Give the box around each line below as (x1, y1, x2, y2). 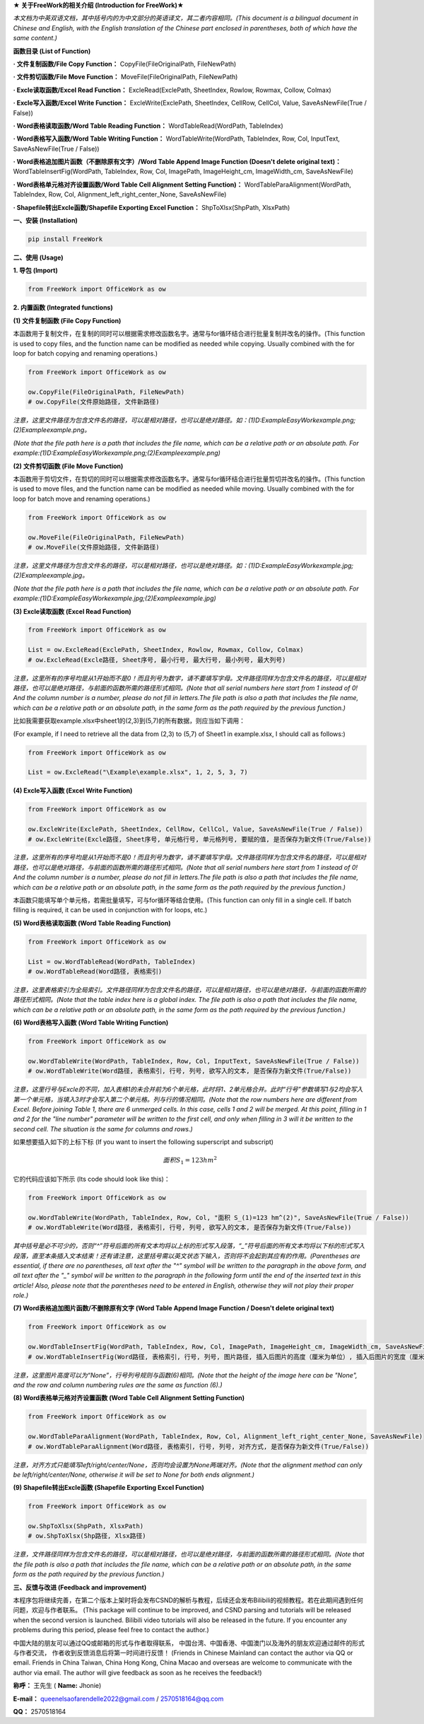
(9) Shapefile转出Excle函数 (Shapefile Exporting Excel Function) (13, 1484, 204, 1492)
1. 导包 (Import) (13, 266, 58, 275)
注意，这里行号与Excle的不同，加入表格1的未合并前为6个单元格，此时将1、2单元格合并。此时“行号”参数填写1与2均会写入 (13, 1085, 363, 1094)
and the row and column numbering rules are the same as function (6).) (13, 1380, 223, 1389)
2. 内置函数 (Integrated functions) (13, 303, 113, 312)
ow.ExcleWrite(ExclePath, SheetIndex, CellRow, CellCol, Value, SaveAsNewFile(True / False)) (28, 825, 364, 834)
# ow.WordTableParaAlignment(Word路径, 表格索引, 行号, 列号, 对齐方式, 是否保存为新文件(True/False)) (28, 1443, 370, 1450)
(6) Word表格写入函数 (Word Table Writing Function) (13, 1018, 169, 1027)
